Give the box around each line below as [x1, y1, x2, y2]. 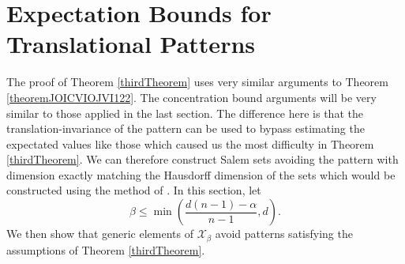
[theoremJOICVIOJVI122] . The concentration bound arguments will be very [6, 89, 377, 105]
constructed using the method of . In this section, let [6, 182, 261, 198]
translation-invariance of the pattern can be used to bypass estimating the [6, 120, 365, 137]
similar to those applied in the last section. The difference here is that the [6, 104, 363, 121]
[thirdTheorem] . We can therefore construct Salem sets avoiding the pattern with [6, 151, 399, 168]
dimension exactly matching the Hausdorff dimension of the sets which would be [6, 166, 396, 183]
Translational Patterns [6, 28, 256, 60]
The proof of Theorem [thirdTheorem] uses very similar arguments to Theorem [6, 74, 388, 90]
